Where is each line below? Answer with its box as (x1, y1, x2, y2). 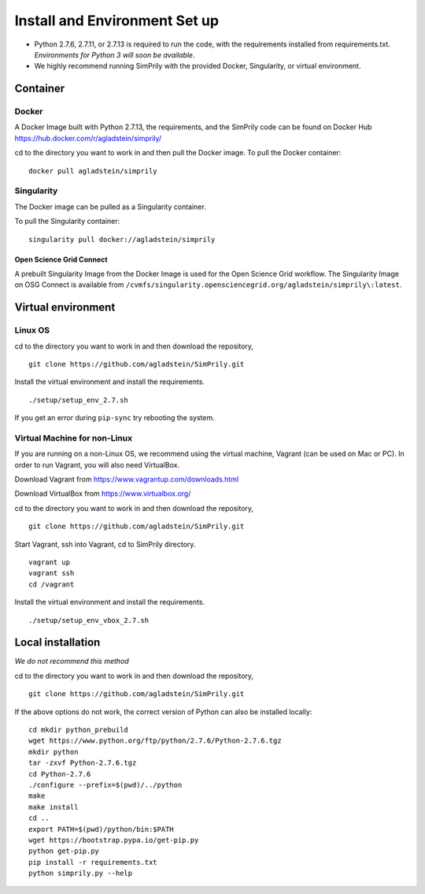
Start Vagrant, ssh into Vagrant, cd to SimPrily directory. (14, 539, 196, 549)
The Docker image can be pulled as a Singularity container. (14, 202, 206, 211)
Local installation (14, 635, 101, 650)
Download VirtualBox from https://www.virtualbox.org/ (14, 489, 191, 498)
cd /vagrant (28, 579, 75, 589)
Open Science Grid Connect (14, 255, 108, 264)
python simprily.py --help (28, 869, 133, 878)
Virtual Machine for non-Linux (14, 432, 133, 443)
